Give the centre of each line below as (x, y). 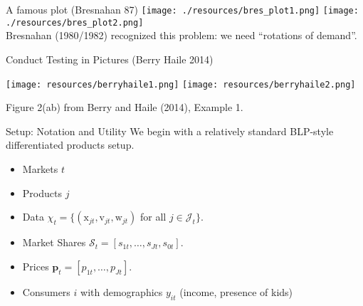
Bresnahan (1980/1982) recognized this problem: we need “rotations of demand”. (181, 35)
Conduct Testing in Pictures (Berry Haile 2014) (110, 59)
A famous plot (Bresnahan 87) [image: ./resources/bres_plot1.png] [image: (182, 9)
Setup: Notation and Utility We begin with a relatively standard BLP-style (170, 131)
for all (153, 217)
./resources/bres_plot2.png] (75, 22)
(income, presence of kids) (236, 291)
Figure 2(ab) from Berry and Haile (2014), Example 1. (125, 107)
